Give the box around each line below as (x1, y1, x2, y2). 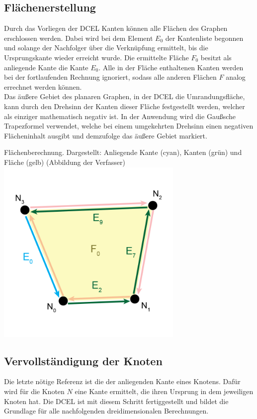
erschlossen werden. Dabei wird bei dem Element (4, 32, 153, 43)
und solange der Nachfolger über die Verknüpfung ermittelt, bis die (4, 42, 208, 53)
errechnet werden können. (4, 81, 82, 92)
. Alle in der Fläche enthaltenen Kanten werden (98, 62, 244, 72)
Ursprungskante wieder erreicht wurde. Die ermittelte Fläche (4, 52, 189, 62)
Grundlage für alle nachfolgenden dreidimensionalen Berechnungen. (4, 406, 209, 416)
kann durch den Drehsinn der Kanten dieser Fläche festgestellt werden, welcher (4, 101, 245, 111)
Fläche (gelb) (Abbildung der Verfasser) (4, 156, 125, 167)
